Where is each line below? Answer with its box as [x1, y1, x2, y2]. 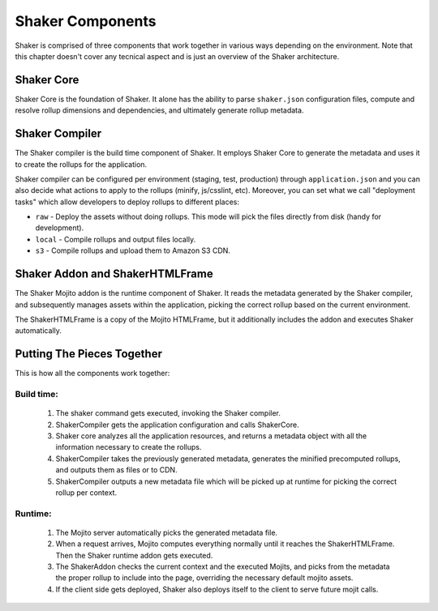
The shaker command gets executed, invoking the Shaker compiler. [55, 408, 281, 418]
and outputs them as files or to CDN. [55, 465, 178, 475]
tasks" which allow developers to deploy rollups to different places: [15, 197, 239, 207]
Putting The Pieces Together [15, 347, 162, 361]
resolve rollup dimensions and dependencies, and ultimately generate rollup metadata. [15, 105, 304, 115]
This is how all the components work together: [15, 369, 170, 378]
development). [35, 223, 84, 233]
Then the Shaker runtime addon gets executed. [55, 550, 213, 560]
